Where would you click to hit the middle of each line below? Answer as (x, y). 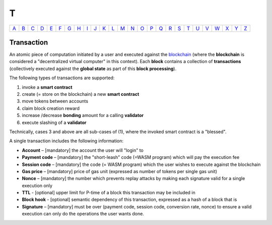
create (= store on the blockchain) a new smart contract (81, 94)
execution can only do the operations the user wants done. (83, 214)
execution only (37, 185)
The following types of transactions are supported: (62, 78)
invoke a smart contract (47, 87)
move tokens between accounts (55, 101)
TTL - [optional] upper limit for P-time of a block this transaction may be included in (109, 193)
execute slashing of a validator (54, 122)
